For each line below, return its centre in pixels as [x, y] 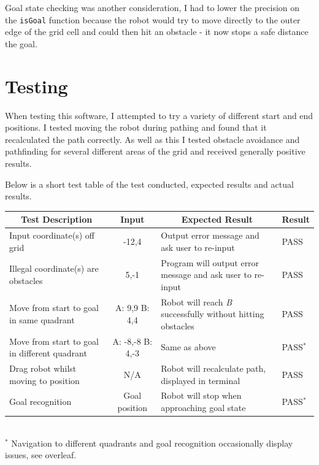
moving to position [44, 380]
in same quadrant [42, 319]
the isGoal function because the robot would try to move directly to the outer [153, 19]
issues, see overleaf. [41, 455]
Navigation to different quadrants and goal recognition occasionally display [152, 443]
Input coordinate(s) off [52, 235]
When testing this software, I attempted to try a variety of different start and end [159, 115]
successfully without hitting [213, 314]
